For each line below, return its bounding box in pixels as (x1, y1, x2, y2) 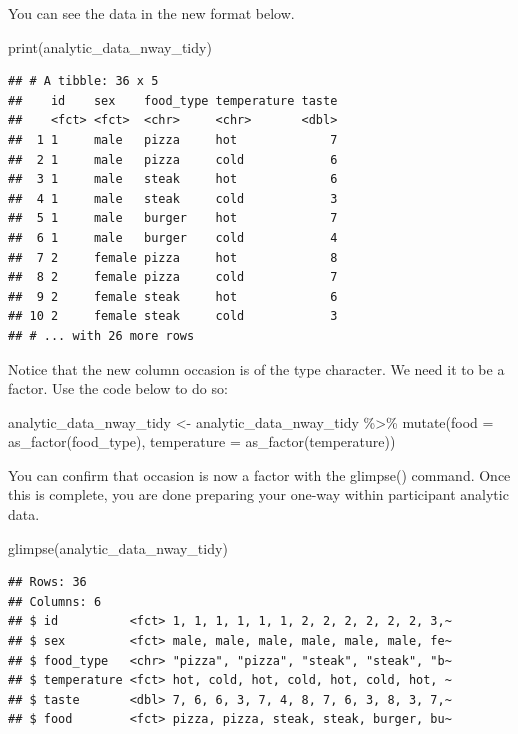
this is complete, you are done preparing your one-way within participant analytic (8, 484, 509, 505)
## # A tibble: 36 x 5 (8, 74, 159, 89)
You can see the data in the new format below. (8, 3, 295, 23)
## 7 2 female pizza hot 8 (8, 250, 338, 265)
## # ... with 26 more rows (8, 328, 195, 343)
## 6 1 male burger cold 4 (8, 230, 338, 245)
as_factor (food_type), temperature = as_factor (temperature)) (8, 431, 396, 452)
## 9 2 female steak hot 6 (8, 289, 338, 304)
